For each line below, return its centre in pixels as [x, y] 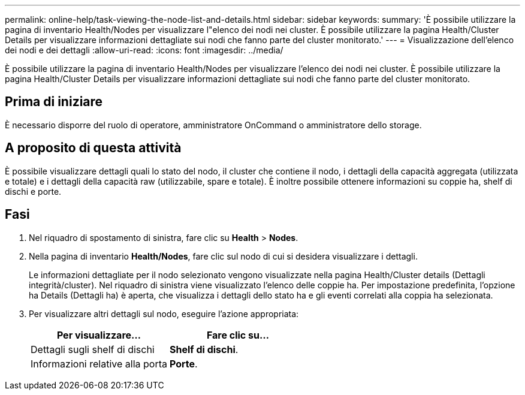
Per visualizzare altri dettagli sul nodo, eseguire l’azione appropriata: [164, 313]
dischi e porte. [33, 191]
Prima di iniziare [54, 102]
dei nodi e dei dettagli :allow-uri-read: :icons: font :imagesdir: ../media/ [144, 50]
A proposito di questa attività [93, 148]
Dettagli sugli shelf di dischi [93, 349]
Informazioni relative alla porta [99, 364]
